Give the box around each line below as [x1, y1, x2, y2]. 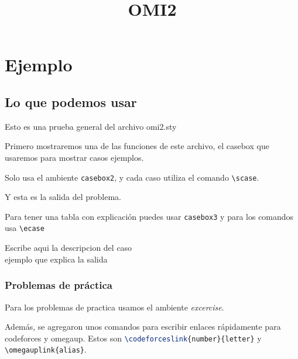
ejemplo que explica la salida [5, 253, 108, 265]
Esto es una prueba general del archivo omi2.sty [5, 120, 177, 132]
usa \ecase [5, 222, 44, 234]
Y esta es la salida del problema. [5, 191, 121, 203]
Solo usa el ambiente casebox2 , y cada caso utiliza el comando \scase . [5, 171, 259, 183]
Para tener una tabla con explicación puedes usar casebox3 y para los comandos [5, 210, 294, 222]
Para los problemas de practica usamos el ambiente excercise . [5, 301, 224, 313]
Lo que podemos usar [5, 92, 137, 111]
